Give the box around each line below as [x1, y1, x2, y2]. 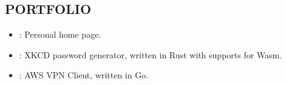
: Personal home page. [19, 28, 101, 41]
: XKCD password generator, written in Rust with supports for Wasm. [19, 48, 282, 61]
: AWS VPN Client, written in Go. [19, 69, 149, 81]
